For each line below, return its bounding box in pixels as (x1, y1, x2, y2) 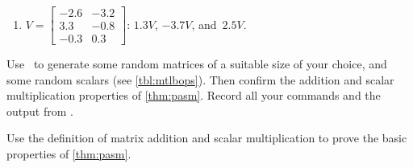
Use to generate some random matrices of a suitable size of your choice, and (6, 55, 387, 72)
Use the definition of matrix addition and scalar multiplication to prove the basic (6, 129, 407, 146)
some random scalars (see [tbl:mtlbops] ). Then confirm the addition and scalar (6, 71, 394, 88)
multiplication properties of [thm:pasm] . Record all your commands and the (6, 87, 381, 104)
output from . (6, 102, 73, 119)
